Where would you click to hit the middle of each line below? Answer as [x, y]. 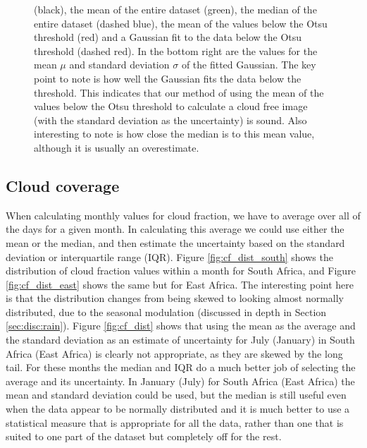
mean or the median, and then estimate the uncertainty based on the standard [175, 242]
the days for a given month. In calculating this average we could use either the [175, 229]
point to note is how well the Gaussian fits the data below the [168, 78]
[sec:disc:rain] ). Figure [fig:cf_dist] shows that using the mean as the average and [181, 326]
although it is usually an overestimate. [117, 147]
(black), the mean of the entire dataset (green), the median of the [175, 9]
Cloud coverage [63, 185]
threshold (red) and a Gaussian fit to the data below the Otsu [168, 37]
